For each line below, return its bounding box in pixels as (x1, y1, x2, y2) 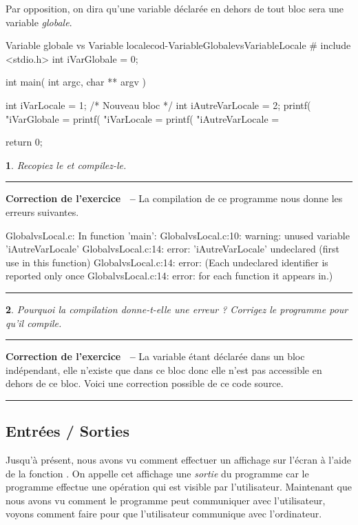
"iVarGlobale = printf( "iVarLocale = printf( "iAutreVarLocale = (6, 111, 280, 126)
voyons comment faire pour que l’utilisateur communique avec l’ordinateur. (6, 506, 322, 521)
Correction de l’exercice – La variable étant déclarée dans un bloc (6, 349, 305, 364)
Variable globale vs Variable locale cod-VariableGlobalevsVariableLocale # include (6, 38, 351, 52)
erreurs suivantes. (6, 204, 79, 219)
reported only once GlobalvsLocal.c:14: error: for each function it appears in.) (6, 268, 333, 283)
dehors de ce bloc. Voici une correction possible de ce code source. (6, 376, 284, 390)
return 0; (6, 135, 43, 149)
